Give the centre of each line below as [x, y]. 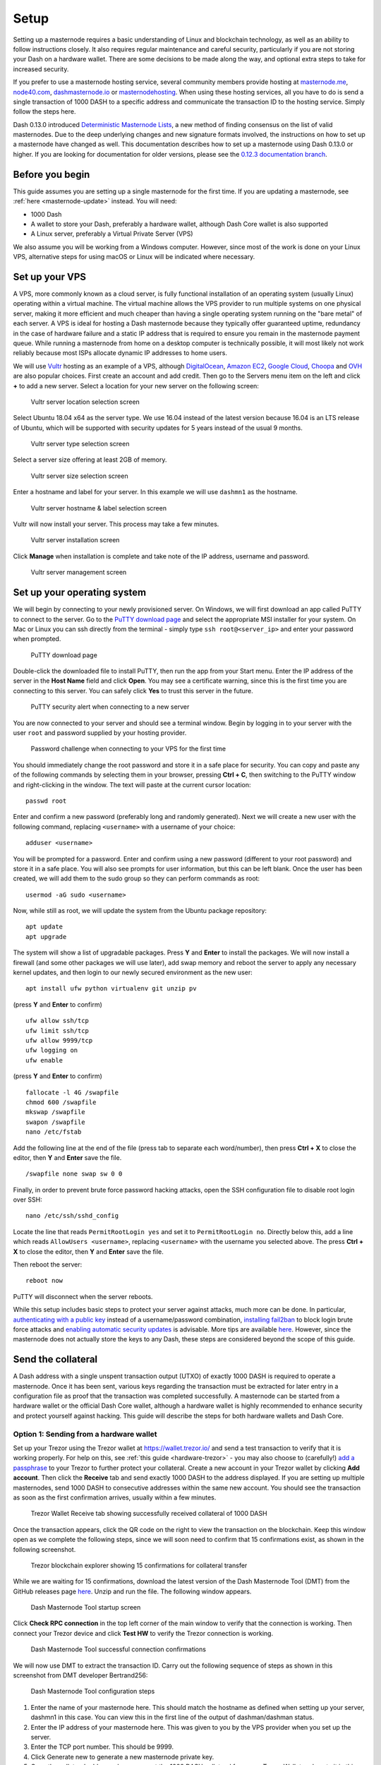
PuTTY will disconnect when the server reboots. [83, 1296]
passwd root [46, 801]
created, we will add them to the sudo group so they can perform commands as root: [137, 878]
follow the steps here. [45, 112]
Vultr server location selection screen [85, 402]
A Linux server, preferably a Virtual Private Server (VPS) [112, 234]
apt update [44, 927]
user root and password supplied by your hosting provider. [100, 733]
